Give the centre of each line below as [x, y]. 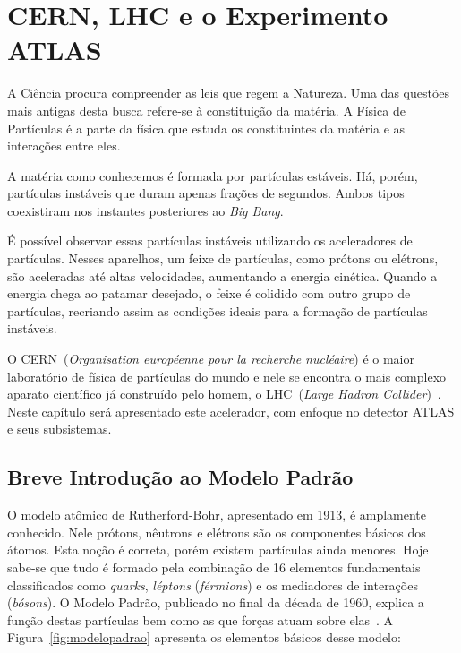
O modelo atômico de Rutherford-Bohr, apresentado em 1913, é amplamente [217, 515]
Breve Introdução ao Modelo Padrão [180, 477]
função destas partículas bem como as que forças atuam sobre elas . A [201, 619]
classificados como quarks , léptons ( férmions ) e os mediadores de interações [213, 584]
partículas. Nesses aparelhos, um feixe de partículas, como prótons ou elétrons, [223, 258]
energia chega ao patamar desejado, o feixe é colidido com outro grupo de [209, 293]
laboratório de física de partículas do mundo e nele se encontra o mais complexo [227, 376]
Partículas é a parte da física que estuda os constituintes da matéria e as [206, 128]
